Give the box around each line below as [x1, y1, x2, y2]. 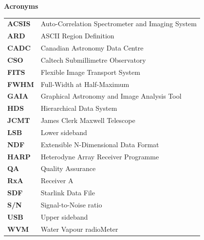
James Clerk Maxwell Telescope [40, 115, 135, 125]
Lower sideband [40, 127, 87, 137]
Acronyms [4, 1, 38, 11]
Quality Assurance [40, 163, 96, 173]
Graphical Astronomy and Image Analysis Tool [40, 91, 182, 101]
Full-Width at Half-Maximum [40, 79, 130, 89]
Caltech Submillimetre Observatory [40, 54, 146, 65]
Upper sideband [40, 211, 88, 222]
